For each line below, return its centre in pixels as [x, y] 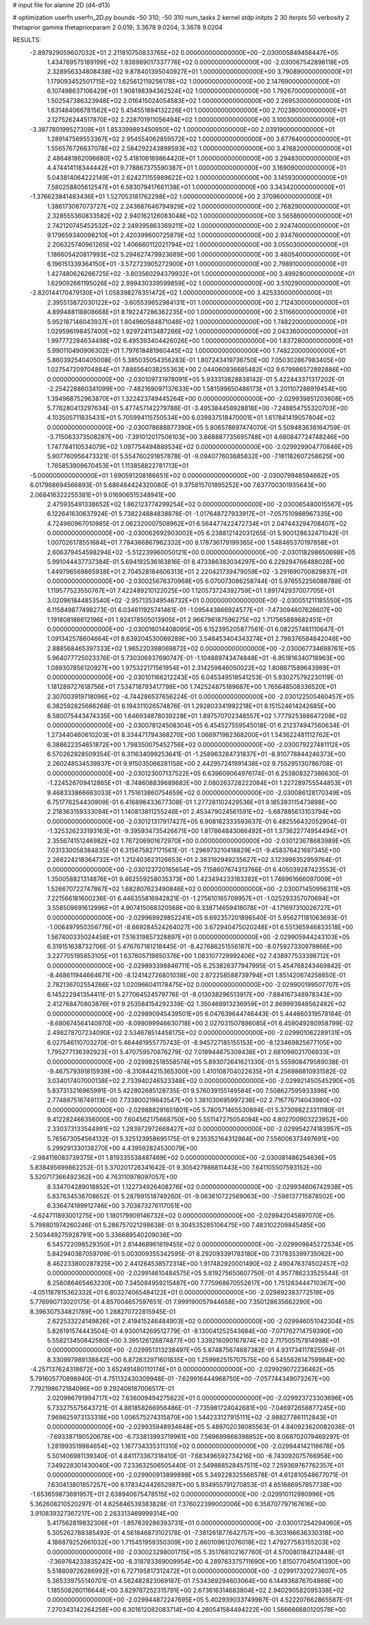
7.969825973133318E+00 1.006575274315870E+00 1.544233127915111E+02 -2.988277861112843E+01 [192, 1418]
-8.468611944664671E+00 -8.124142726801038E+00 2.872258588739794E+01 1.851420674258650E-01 [196, 975]
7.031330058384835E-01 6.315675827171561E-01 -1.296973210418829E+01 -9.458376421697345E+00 [194, 850]
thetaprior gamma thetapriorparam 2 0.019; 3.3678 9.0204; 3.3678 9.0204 [118, 27]
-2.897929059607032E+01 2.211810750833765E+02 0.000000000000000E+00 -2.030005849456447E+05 [184, 52]
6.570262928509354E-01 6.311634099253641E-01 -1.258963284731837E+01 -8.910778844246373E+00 [196, 754]
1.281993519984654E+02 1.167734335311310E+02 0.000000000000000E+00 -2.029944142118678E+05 [196, 1446]
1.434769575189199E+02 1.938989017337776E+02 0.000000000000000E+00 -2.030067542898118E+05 [198, 62]
